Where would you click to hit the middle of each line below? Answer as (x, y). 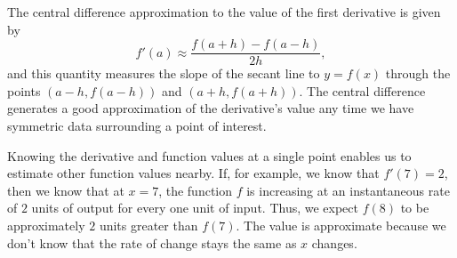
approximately (46, 225)
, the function (196, 190)
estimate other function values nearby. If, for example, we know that (193, 173)
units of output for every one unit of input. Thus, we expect (195, 208)
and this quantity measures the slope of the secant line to (164, 73)
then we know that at (66, 190)
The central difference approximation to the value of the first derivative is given (224, 12)
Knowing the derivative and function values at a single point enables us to (209, 155)
